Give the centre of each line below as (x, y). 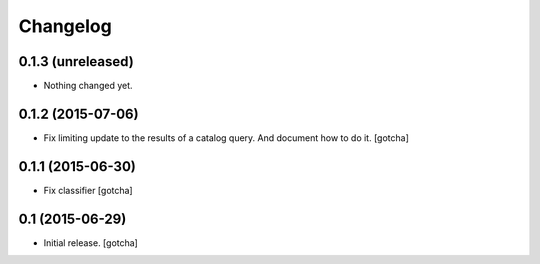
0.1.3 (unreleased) (76, 61)
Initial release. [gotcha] (91, 242)
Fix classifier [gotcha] (88, 190)
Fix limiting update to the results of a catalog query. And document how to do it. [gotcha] (226, 137)
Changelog (65, 26)
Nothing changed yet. (88, 86)
